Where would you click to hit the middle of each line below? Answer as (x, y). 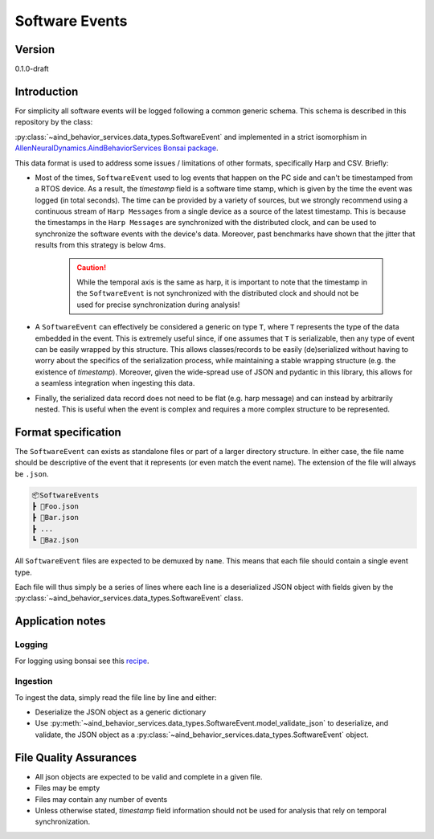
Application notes (60, 622)
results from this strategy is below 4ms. (100, 245)
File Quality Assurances (76, 757)
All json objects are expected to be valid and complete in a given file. (149, 776)
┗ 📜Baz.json (55, 540)
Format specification (68, 432)
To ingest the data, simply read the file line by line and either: (116, 697)
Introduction (47, 91)
